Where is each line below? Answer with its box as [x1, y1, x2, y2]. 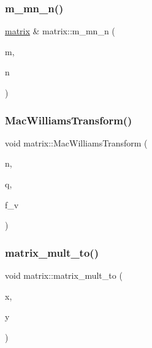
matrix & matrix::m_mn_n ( [5, 25, 115, 37]
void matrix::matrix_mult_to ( [5, 269, 123, 281]
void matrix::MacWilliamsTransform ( [5, 136, 148, 149]
